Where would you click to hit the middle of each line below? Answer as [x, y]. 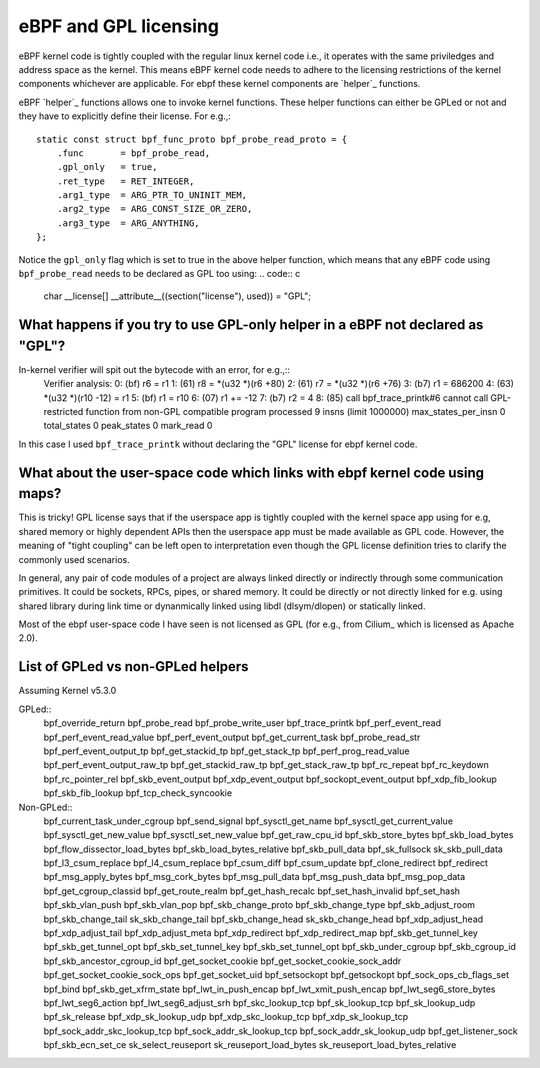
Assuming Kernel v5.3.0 [67, 691]
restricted [63, 412]
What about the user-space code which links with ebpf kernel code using [251, 472]
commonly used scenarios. [74, 559]
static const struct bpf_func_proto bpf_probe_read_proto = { [192, 139]
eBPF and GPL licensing [119, 26]
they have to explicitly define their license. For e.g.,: [125, 116]
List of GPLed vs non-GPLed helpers [133, 666]
